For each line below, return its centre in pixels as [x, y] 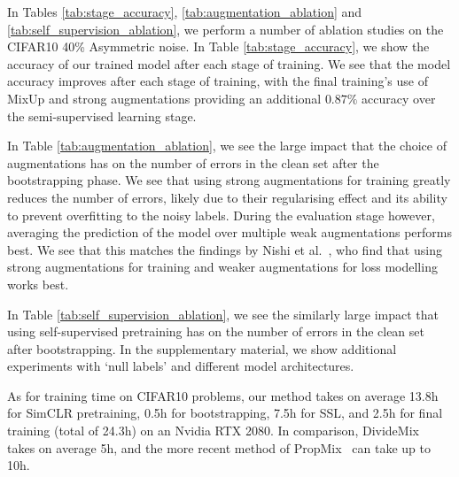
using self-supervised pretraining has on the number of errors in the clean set [216, 331]
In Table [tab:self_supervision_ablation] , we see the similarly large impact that [223, 314]
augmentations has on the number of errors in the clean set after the [193, 162]
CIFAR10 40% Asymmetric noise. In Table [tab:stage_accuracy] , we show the [218, 46]
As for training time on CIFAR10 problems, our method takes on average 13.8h [223, 395]
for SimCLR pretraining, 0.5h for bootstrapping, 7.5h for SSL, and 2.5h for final [225, 413]
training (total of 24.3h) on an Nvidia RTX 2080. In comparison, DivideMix [213, 431]
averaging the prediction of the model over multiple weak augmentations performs [230, 232]
